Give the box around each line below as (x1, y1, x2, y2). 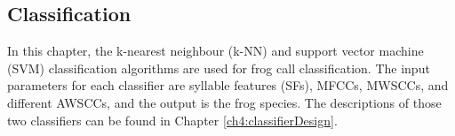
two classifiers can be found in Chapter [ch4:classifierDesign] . (7, 110, 338, 129)
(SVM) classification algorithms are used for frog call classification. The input (7, 58, 430, 77)
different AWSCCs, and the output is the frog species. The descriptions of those (7, 93, 442, 111)
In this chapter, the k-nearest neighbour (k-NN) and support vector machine (7, 42, 424, 60)
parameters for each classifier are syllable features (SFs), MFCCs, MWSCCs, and (7, 76, 449, 94)
